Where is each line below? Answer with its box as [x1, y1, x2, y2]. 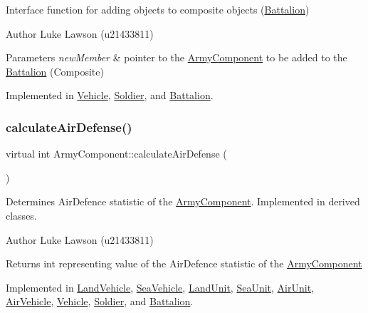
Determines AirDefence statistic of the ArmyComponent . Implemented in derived [6, 194, 360, 209]
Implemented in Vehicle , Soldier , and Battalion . [6, 88, 214, 103]
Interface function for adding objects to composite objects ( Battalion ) [6, 2, 310, 16]
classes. [6, 207, 37, 222]
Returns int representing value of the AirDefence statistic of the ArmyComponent [6, 256, 362, 271]
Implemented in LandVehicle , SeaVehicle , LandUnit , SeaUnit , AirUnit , [6, 279, 315, 294]
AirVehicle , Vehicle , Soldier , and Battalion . [6, 294, 194, 309]
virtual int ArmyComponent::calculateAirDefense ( [6, 146, 227, 161]
